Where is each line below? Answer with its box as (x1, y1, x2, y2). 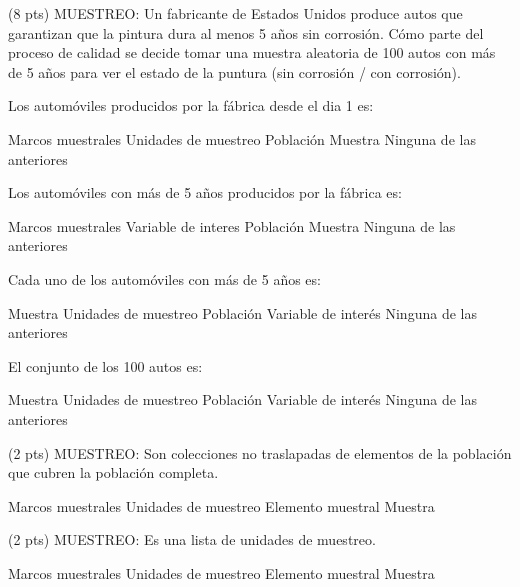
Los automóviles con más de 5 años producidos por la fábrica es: (8, 182, 402, 203)
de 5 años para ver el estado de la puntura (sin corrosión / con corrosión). (8, 61, 461, 82)
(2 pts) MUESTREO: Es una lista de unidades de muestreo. (8, 529, 376, 550)
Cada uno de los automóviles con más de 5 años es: (8, 268, 321, 289)
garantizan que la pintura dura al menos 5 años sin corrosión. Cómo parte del (8, 22, 484, 43)
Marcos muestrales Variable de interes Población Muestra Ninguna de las (8, 215, 456, 236)
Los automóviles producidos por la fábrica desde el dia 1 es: (8, 95, 374, 116)
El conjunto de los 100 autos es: (8, 355, 203, 376)
